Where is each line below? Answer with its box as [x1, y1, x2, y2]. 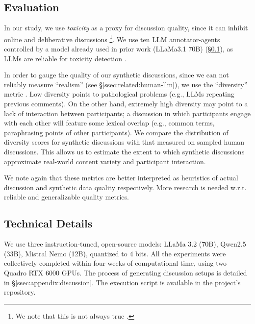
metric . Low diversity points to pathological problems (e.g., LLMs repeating [4, 89, 234, 99]
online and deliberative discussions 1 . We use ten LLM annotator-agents [4, 32, 220, 44]
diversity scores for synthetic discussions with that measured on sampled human [4, 137, 245, 147]
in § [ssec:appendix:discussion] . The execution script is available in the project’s [4, 277, 241, 287]
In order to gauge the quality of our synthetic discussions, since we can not [4, 70, 229, 80]
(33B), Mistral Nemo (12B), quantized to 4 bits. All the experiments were [4, 248, 226, 258]
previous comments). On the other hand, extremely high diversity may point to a [4, 99, 248, 109]
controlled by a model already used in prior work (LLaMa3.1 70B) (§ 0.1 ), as [4, 44, 233, 54]
